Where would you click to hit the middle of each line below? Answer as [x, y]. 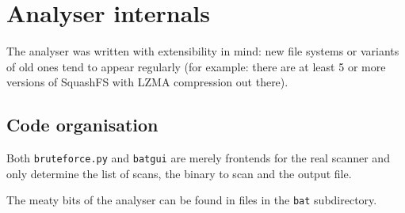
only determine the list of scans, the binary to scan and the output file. [179, 173]
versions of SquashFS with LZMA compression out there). [147, 82]
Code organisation [82, 125]
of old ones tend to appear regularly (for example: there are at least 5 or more [196, 66]
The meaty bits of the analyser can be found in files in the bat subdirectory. [192, 200]
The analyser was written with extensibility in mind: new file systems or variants [203, 51]
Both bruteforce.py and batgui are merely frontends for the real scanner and [198, 158]
